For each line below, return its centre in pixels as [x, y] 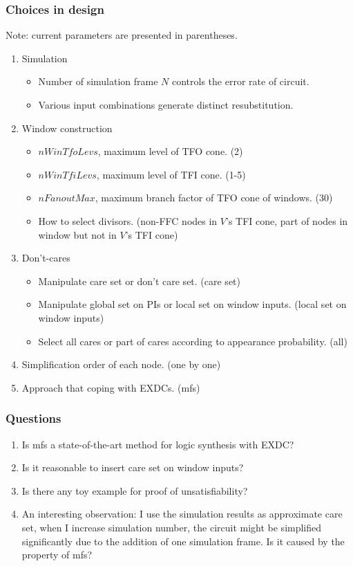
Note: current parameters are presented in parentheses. [122, 35]
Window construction [67, 128]
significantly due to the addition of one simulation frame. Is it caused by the [183, 541]
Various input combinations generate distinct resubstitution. [166, 104]
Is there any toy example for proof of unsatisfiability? [135, 490]
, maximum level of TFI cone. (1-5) [171, 174]
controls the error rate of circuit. [241, 81]
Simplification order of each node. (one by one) [121, 364]
